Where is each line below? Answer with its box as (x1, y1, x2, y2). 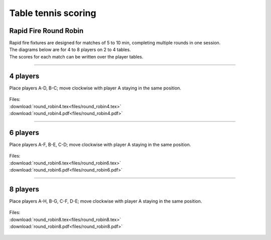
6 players (9, 128, 40, 137)
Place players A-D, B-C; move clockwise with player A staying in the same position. (9, 85, 182, 91)
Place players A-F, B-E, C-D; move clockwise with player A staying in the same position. (9, 141, 191, 147)
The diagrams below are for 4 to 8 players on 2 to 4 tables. (9, 46, 131, 52)
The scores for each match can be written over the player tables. (9, 53, 144, 59)
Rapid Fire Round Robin (9, 26, 84, 35)
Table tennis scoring (9, 7, 96, 18)
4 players (9, 71, 40, 80)
